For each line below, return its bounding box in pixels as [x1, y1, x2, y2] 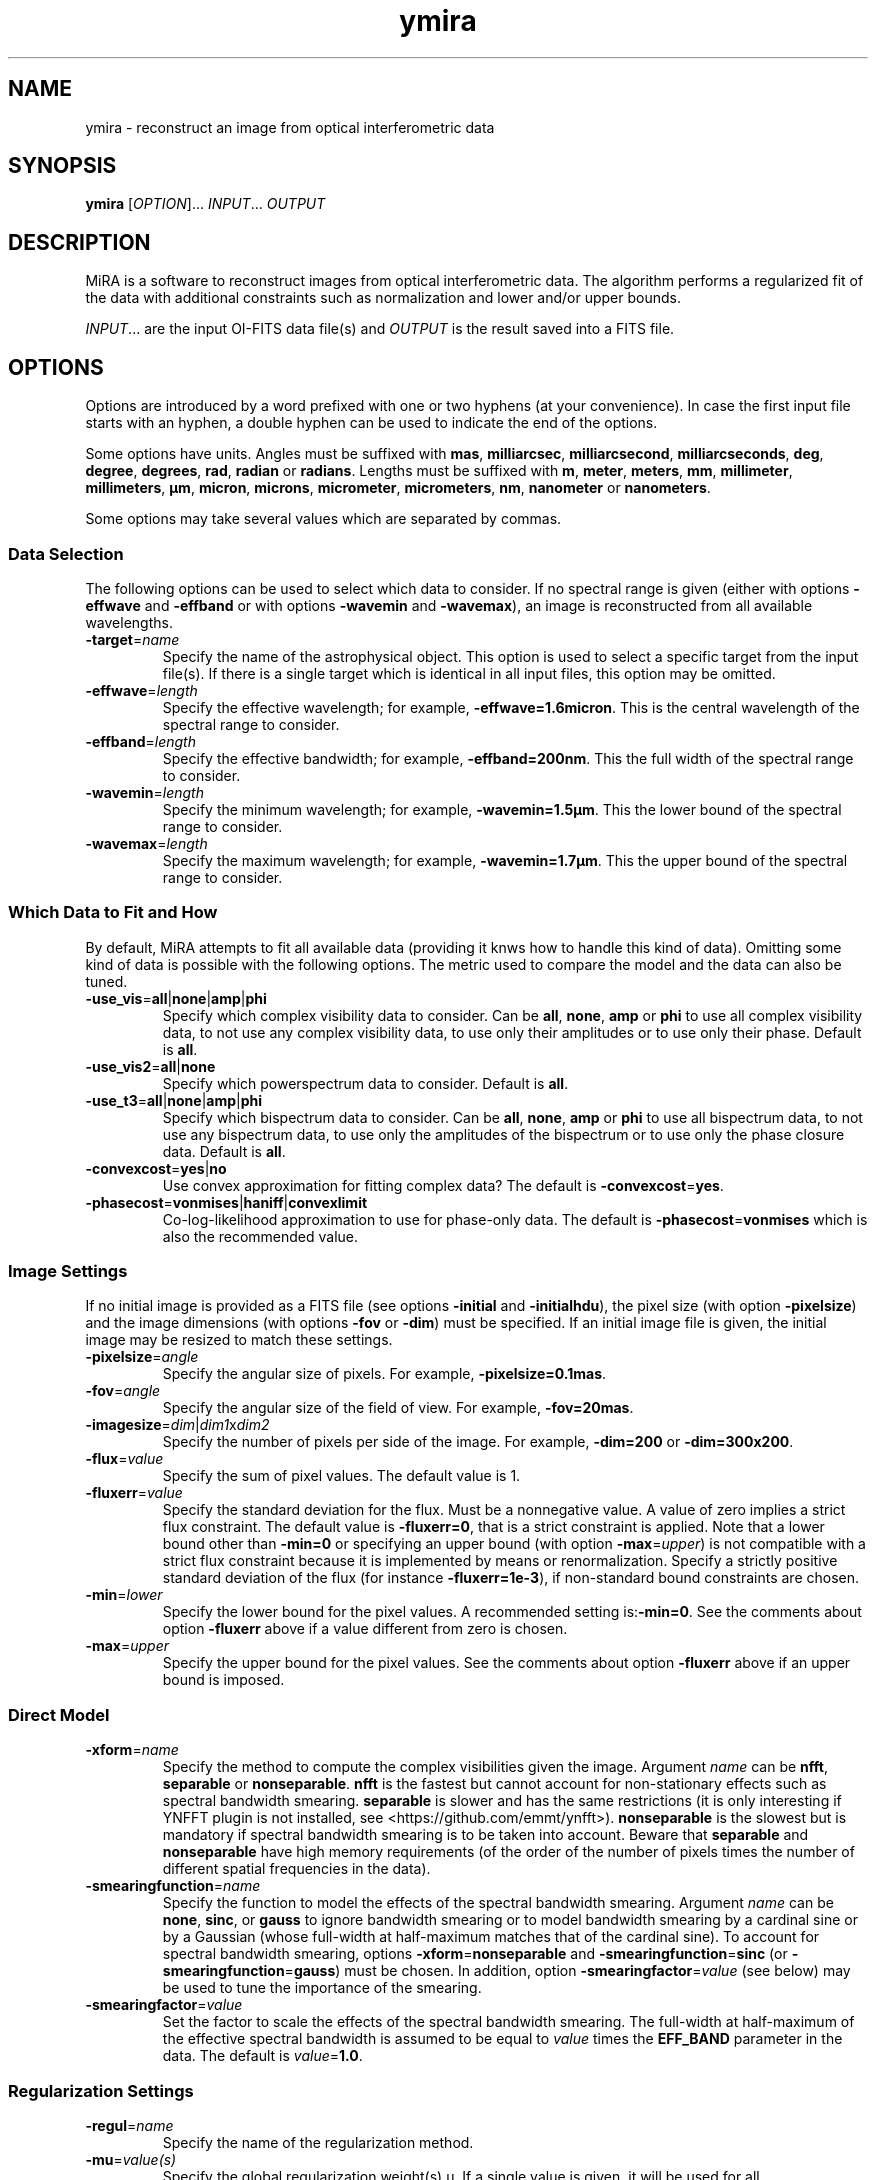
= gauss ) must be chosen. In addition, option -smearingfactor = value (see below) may [284, 1962, 851, 1980]
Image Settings [8, 1261, 128, 1281]
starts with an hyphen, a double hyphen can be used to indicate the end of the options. [85, 414, 658, 432]
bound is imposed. [162, 1671, 285, 1689]
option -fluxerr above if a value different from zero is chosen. [162, 1620, 568, 1638]
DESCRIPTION [8, 229, 151, 255]
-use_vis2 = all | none [85, 1057, 216, 1075]
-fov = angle [85, 1382, 161, 1400]
